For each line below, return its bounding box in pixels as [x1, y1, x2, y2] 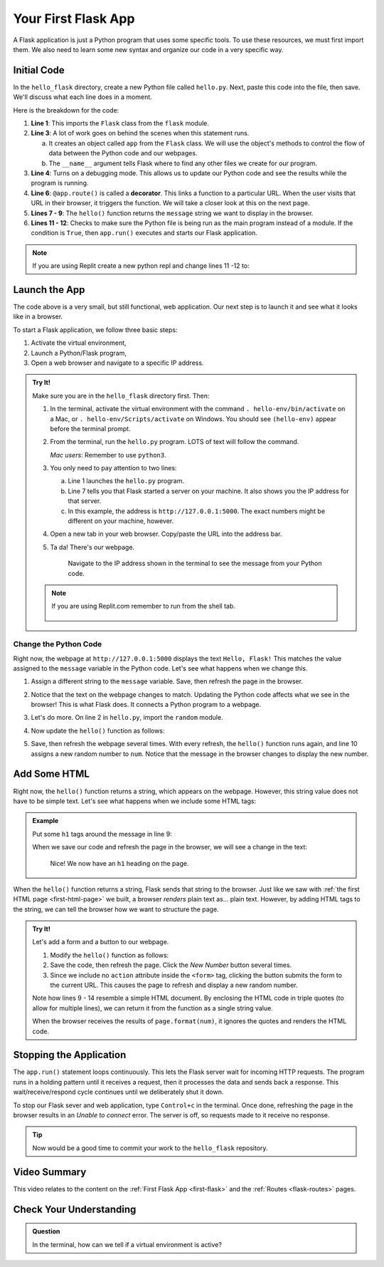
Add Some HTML [13, 768, 90, 780]
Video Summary [13, 1166, 87, 1178]
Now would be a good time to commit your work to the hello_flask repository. [32, 1144, 268, 1152]
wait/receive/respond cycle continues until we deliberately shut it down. [13, 1087, 224, 1097]
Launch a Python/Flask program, [31, 348, 127, 357]
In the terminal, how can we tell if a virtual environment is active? [32, 1240, 222, 1248]
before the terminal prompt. [50, 424, 131, 433]
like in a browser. [13, 312, 63, 321]
